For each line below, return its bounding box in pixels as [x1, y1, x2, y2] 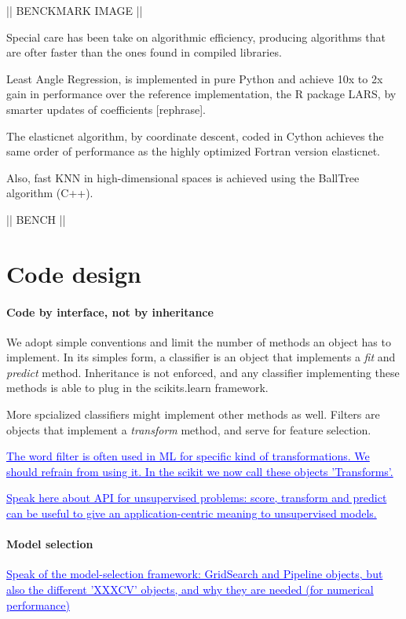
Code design [6, 257, 141, 289]
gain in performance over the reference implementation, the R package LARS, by [6, 86, 397, 102]
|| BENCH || [6, 211, 66, 227]
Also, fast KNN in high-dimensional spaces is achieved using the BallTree [6, 169, 360, 185]
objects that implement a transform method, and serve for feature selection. [6, 421, 371, 438]
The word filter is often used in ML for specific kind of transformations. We [6, 448, 370, 464]
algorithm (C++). [6, 185, 93, 201]
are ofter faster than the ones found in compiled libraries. [6, 44, 282, 60]
